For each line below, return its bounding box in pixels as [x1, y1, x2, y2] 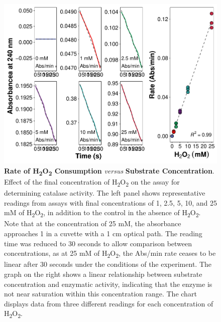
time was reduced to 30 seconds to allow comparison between [4, 238, 192, 248]
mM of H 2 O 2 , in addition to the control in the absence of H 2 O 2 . [4, 207, 201, 219]
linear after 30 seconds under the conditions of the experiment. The [4, 259, 211, 269]
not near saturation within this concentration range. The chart [4, 288, 197, 299]
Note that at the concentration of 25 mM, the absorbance [4, 218, 181, 229]
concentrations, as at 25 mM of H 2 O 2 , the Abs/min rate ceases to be [4, 248, 216, 260]
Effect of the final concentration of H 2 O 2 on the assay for [4, 177, 180, 188]
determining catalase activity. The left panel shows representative [4, 188, 205, 198]
